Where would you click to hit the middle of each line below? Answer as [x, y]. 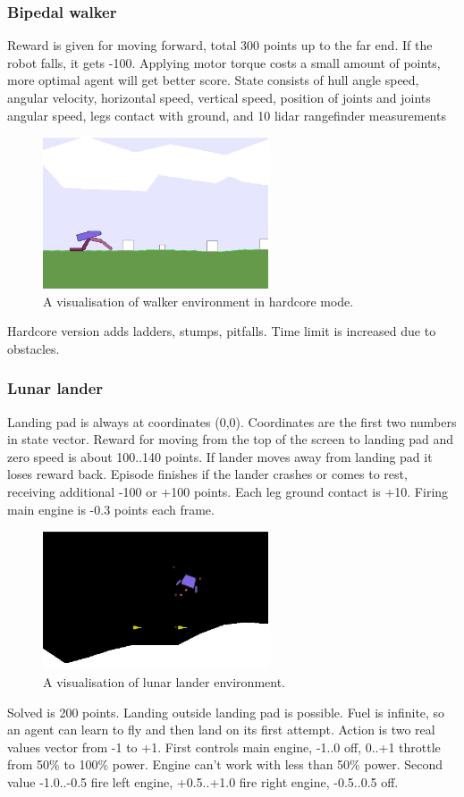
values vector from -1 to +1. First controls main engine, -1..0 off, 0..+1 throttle [224, 747]
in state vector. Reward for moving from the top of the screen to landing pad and [231, 439]
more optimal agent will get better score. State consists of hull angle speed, [213, 80]
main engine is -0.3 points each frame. [111, 509]
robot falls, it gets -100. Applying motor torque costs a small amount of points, [224, 62]
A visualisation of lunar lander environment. [164, 682]
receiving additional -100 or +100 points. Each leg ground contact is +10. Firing [228, 491]
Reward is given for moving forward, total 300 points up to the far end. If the [220, 45]
